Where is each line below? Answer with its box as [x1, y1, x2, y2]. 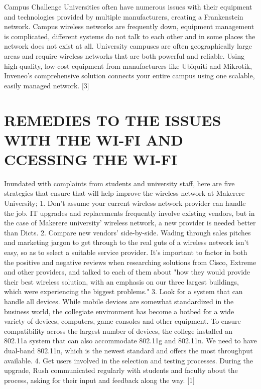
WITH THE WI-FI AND [4, 129, 183, 150]
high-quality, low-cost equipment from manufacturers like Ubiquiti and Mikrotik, [4, 60, 252, 71]
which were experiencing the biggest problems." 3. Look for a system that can [4, 286, 243, 297]
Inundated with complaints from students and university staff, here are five [4, 178, 235, 188]
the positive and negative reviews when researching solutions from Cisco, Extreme [4, 256, 256, 267]
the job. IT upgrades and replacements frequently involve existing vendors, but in [4, 207, 255, 218]
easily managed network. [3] [4, 80, 89, 90]
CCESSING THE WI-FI [4, 149, 178, 169]
